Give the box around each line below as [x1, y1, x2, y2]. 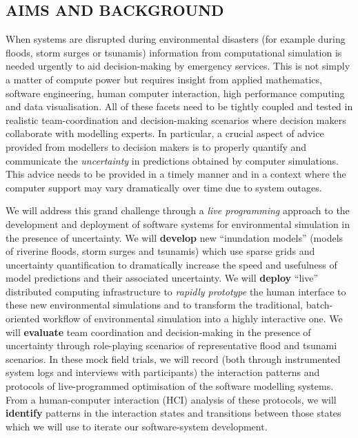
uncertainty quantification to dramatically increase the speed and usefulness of [6, 257, 337, 271]
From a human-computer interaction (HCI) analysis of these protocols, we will [6, 392, 337, 406]
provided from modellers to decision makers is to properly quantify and [6, 139, 307, 154]
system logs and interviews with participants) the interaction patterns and [6, 365, 320, 379]
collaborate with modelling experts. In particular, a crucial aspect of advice [6, 126, 324, 140]
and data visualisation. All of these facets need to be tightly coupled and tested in [6, 99, 353, 114]
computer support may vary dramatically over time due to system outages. [6, 180, 322, 194]
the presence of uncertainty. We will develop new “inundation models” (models [6, 230, 344, 244]
